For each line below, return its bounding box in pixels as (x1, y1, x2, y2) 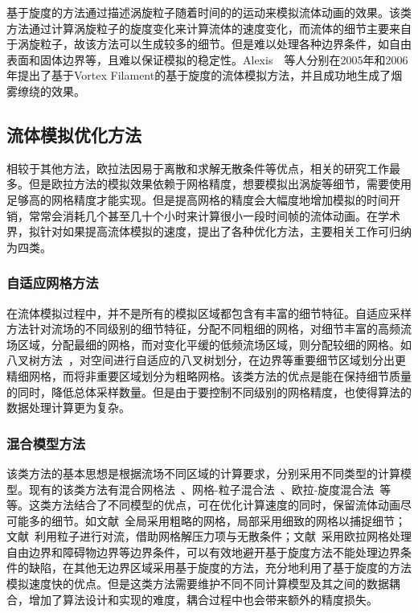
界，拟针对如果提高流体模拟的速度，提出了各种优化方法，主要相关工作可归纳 (6, 223, 412, 240)
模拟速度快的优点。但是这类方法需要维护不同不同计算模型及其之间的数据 (6, 575, 389, 592)
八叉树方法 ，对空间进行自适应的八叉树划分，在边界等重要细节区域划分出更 (6, 352, 406, 368)
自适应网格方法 (6, 273, 99, 293)
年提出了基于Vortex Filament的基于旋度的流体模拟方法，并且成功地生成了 (6, 67, 391, 84)
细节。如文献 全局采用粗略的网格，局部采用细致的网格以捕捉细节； (51, 512, 406, 529)
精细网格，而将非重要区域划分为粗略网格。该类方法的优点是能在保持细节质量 (6, 367, 412, 384)
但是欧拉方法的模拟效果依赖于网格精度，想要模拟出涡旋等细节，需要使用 (28, 175, 412, 192)
